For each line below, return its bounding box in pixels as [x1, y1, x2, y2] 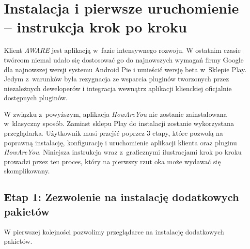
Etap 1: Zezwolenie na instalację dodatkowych [4, 189, 239, 204]
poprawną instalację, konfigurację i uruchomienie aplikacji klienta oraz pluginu [4, 137, 237, 147]
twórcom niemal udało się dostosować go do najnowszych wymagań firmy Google [4, 54, 244, 64]
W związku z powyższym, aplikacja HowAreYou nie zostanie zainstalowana [4, 109, 227, 119]
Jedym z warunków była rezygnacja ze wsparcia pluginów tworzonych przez [4, 74, 229, 84]
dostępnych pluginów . [4, 93, 68, 103]
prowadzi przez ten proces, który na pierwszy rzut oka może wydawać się [4, 156, 221, 166]
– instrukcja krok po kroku [4, 17, 187, 37]
